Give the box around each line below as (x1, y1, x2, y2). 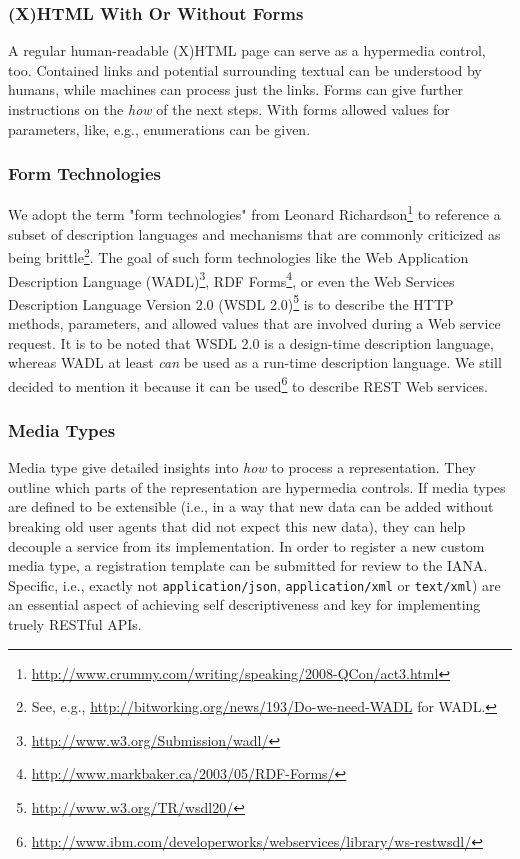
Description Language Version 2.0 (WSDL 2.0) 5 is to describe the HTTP (8, 290, 454, 314)
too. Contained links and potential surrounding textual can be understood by (8, 59, 482, 80)
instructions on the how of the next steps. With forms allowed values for (8, 99, 450, 119)
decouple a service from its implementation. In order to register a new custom (8, 535, 485, 556)
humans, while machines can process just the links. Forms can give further (8, 79, 464, 100)
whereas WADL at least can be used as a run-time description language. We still (8, 352, 502, 373)
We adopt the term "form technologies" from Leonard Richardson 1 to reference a (8, 201, 501, 225)
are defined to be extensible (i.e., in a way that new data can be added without (8, 496, 494, 517)
